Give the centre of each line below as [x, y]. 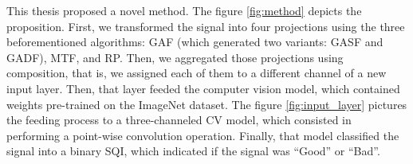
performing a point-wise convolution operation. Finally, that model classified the [203, 135]
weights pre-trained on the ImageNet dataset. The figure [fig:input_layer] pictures [207, 104]
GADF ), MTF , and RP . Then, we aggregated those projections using [175, 57]
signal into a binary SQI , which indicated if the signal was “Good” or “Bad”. [193, 151]
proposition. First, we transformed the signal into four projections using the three [206, 26]
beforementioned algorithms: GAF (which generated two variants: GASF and [195, 42]
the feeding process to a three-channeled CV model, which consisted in [179, 120]
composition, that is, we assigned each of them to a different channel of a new [197, 73]
